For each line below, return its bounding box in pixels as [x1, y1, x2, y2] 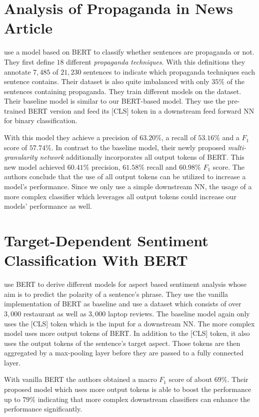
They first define [4, 56, 54, 67]
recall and [146, 161, 177, 172]
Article [4, 18, 53, 38]
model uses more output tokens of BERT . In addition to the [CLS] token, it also [4, 328, 250, 338]
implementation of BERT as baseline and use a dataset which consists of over [4, 298, 241, 309]
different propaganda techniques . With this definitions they [66, 56, 245, 67]
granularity [4, 152, 37, 162]
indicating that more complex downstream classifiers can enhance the [37, 393, 250, 404]
